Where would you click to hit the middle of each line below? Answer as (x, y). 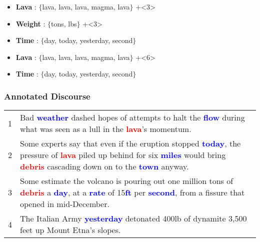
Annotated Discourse (47, 96)
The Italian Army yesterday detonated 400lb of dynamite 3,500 (133, 218)
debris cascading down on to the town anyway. (104, 166)
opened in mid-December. (65, 204)
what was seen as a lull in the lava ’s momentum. (106, 129)
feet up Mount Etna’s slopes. (70, 230)
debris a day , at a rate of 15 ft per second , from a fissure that (132, 192)
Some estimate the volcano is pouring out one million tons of (127, 181)
